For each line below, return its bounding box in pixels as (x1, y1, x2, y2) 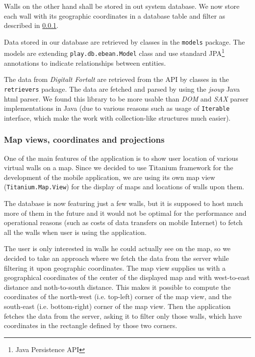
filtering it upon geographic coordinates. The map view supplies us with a (4, 262, 226, 273)
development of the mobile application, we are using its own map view (4, 172, 215, 182)
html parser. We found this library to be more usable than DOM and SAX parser (4, 93, 249, 103)
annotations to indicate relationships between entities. (4, 57, 166, 68)
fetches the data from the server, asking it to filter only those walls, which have (4, 310, 242, 321)
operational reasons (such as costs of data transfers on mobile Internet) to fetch (4, 217, 243, 228)
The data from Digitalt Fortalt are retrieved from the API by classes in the (4, 74, 229, 84)
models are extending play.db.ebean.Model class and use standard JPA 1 (4, 47, 225, 58)
